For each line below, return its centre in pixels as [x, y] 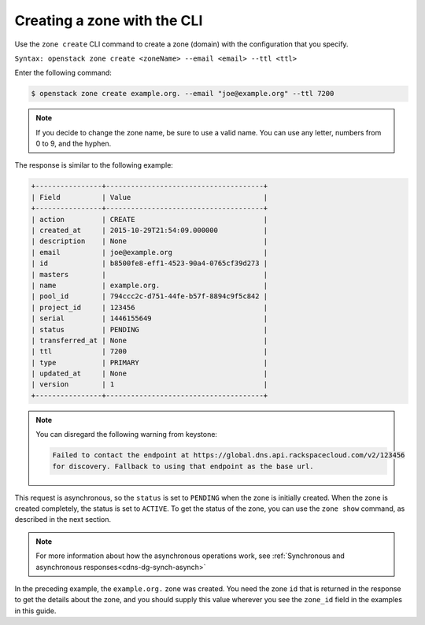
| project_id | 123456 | [150, 307]
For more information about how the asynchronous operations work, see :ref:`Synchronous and [190, 556]
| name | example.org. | [150, 285]
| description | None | [150, 241]
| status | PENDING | [150, 329]
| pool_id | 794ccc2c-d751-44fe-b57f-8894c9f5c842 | [150, 296]
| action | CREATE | [150, 219]
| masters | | [150, 274]
